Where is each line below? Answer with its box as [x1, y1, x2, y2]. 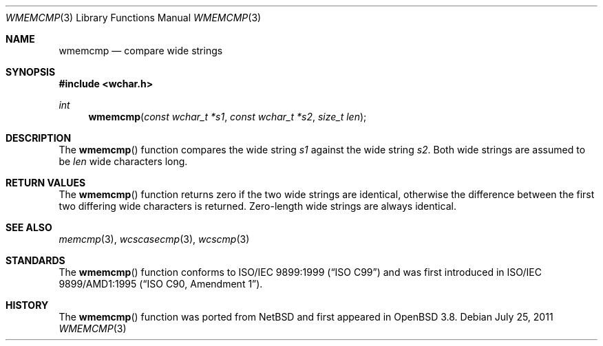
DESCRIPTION [6, 132, 72, 144]
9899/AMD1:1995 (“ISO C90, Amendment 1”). [59, 278, 263, 290]
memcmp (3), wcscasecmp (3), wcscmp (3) [59, 233, 250, 245]
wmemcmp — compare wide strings [59, 45, 223, 56]
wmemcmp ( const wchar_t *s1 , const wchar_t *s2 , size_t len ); [88, 111, 367, 122]
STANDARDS [6, 255, 65, 266]
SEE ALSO [6, 221, 52, 233]
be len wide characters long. [59, 155, 188, 167]
